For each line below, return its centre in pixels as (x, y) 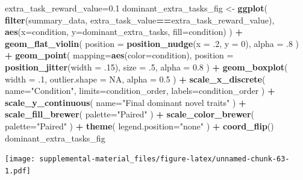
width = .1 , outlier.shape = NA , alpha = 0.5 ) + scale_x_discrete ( (135, 79)
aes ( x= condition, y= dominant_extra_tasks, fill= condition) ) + (124, 32)
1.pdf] (18, 171)
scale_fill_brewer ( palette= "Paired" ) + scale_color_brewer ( (130, 114)
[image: (20, 159)
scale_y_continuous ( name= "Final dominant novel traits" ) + (126, 102)
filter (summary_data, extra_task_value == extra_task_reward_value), (140, 20)
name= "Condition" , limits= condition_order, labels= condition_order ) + (140, 91)
